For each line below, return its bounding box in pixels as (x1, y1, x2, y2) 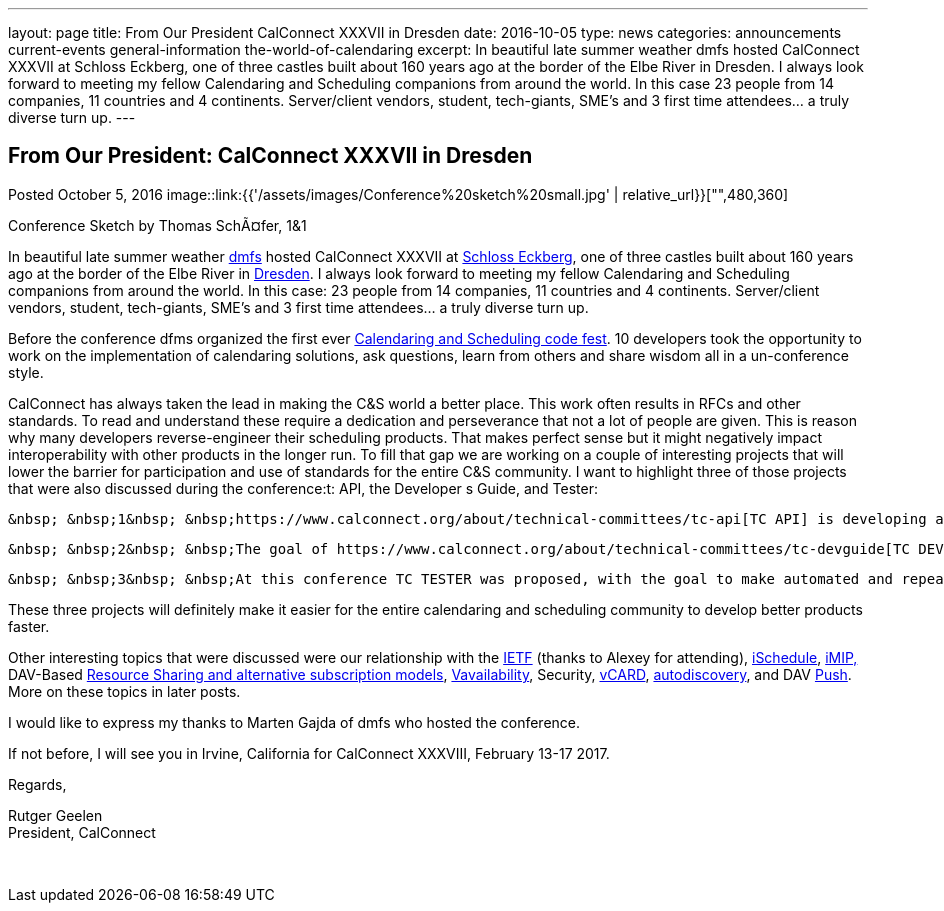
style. (8, 363, 44, 381)
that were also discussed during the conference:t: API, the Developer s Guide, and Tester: (8, 479, 598, 497)
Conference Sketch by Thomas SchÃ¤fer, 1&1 (8, 216, 307, 234)
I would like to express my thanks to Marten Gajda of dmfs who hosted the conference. (8, 713, 581, 731)
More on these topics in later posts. (8, 682, 241, 700)
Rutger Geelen (8, 806, 103, 824)
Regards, (8, 775, 67, 793)
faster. (8, 617, 50, 635)
